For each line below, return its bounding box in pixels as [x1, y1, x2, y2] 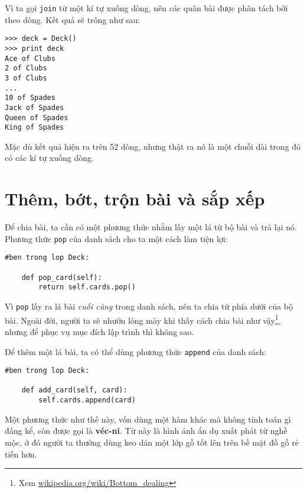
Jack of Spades [5, 103, 64, 112]
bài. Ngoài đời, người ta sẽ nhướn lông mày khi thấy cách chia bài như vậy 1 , [5, 312, 281, 326]
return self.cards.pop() [38, 283, 136, 292]
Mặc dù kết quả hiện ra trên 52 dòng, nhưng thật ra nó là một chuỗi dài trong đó [5, 140, 301, 152]
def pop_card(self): [21, 273, 102, 282]
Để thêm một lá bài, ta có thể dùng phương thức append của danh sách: [5, 345, 267, 357]
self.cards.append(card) [38, 396, 136, 405]
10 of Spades [5, 94, 55, 102]
